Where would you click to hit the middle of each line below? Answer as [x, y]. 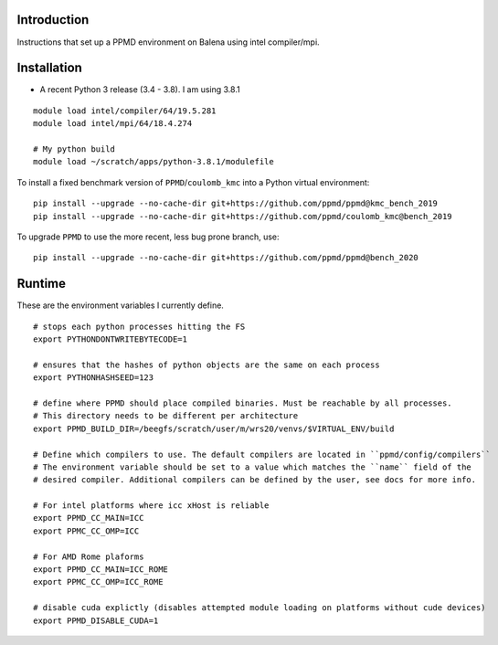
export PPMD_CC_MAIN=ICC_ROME [101, 570]
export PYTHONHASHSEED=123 [94, 378]
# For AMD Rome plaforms [89, 556]
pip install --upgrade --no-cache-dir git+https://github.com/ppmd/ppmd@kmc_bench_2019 [236, 204]
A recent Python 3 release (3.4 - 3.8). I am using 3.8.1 [140, 90]
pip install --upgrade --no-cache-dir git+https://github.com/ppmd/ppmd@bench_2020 [226, 258]
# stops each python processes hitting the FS [139, 326]
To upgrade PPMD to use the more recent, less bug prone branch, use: [148, 237]
